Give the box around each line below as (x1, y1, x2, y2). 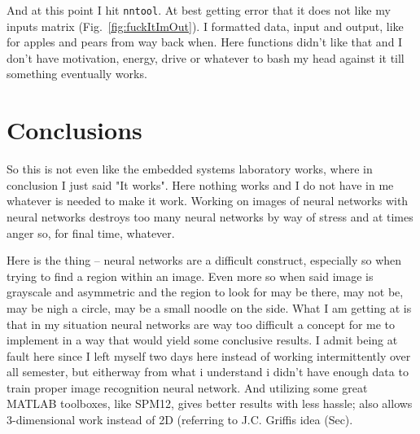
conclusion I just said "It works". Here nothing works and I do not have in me (7, 176, 394, 193)
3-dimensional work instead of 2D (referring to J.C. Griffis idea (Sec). (7, 411, 353, 428)
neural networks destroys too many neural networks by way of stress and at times (7, 208, 413, 225)
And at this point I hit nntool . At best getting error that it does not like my (7, 2, 391, 18)
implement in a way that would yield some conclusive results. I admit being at (7, 331, 398, 349)
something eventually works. (7, 65, 147, 82)
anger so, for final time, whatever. (7, 224, 175, 241)
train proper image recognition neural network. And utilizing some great (7, 379, 368, 396)
